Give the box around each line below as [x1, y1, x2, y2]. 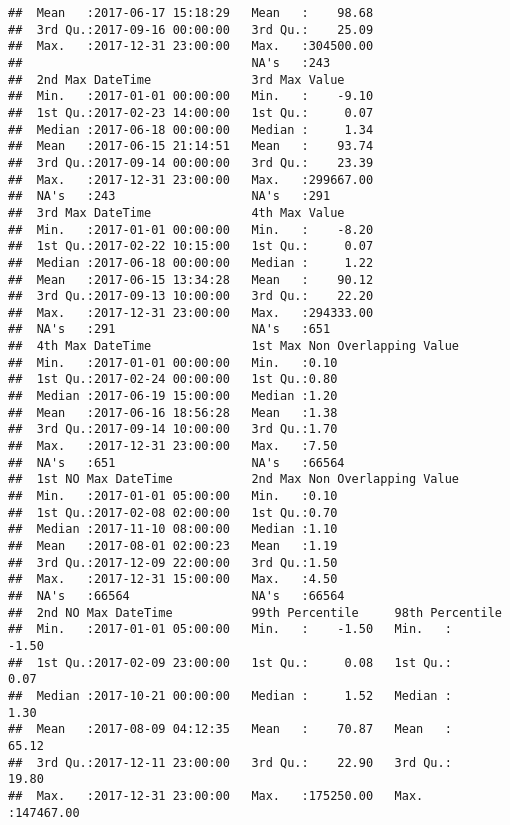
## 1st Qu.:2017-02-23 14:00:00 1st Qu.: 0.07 [8, 105, 374, 120]
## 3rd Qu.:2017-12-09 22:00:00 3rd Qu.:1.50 [8, 555, 338, 570]
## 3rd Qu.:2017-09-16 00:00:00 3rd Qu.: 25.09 [8, 22, 374, 37]
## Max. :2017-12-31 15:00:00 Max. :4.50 [8, 572, 338, 587]
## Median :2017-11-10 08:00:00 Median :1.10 [8, 522, 338, 537]
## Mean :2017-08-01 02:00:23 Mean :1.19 [8, 539, 338, 553]
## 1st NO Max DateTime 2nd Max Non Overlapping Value [8, 472, 460, 487]
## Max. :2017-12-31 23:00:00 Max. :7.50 [8, 439, 338, 454]
